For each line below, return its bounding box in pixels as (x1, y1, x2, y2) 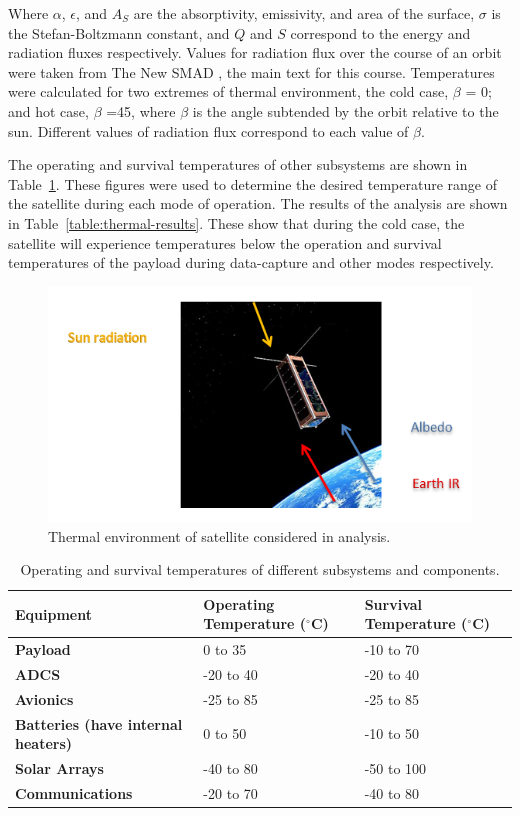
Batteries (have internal (15, 713, 183, 734)
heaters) (15, 733, 73, 754)
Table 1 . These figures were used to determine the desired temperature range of (8, 173, 497, 194)
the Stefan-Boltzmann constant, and (8, 22, 230, 43)
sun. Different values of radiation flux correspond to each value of (8, 120, 409, 141)
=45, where (106, 100, 176, 121)
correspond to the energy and (290, 22, 471, 43)
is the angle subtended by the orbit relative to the (192, 100, 499, 121)
